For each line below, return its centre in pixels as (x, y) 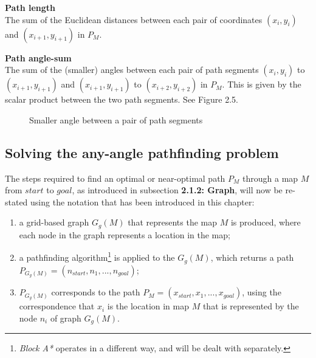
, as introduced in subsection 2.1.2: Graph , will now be (177, 190)
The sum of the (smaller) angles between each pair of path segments (132, 70)
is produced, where (266, 222)
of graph (66, 318)
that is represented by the (251, 306)
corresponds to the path (96, 292)
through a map (270, 178)
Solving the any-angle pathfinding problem (142, 152)
